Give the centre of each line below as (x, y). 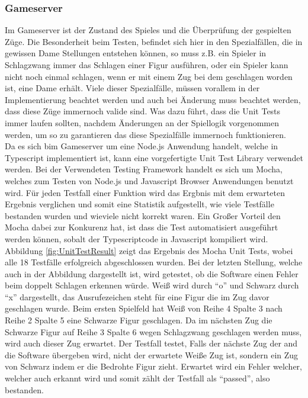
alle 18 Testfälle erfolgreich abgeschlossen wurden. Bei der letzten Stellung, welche (154, 262)
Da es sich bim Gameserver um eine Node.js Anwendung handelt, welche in (142, 146)
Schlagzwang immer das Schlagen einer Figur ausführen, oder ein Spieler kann (147, 65)
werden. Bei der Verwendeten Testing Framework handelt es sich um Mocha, (144, 169)
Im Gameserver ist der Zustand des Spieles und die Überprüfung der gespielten (148, 30)
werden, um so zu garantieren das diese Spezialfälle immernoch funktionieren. (145, 134)
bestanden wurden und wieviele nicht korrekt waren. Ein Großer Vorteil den (143, 215)
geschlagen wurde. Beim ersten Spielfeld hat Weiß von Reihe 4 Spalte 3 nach (144, 308)
